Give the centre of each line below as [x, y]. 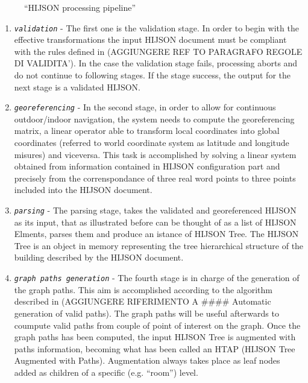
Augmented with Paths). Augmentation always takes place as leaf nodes [147, 360]
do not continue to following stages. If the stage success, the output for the [152, 75]
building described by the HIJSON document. [99, 257]
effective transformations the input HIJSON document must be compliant [150, 40]
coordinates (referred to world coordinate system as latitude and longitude [152, 143]
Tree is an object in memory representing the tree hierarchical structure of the [159, 245]
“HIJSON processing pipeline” [80, 7]
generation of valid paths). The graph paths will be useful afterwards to [146, 313]
